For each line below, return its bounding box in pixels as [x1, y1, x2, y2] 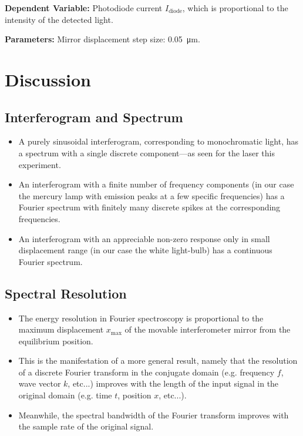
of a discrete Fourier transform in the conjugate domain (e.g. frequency [18, 365, 275, 378]
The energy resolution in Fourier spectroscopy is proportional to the [18, 311, 264, 324]
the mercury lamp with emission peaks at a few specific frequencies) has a [18, 189, 285, 202]
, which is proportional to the [182, 2, 288, 14]
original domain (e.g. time [18, 389, 112, 401]
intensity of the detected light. [5, 13, 113, 25]
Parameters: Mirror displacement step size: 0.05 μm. [5, 33, 200, 45]
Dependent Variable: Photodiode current [5, 2, 163, 14]
